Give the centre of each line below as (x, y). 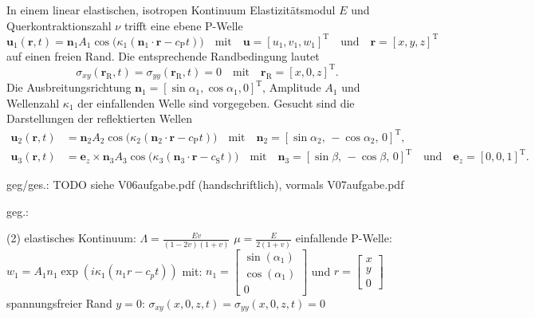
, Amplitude (292, 87)
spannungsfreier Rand (59, 302)
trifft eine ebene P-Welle (183, 25)
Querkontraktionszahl (59, 25)
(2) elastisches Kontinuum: (71, 238)
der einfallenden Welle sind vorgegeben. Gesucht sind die (216, 102)
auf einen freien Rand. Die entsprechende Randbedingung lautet (163, 55)
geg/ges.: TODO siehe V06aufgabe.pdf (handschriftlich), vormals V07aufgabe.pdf (205, 185)
